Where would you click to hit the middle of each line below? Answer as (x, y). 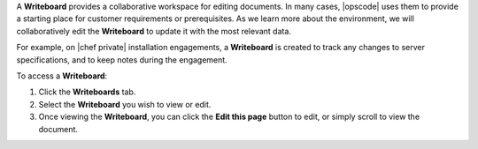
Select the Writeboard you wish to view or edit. (125, 104)
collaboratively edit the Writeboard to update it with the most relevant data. (154, 31)
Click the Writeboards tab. (87, 92)
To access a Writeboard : (62, 76)
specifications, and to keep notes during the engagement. (122, 60)
